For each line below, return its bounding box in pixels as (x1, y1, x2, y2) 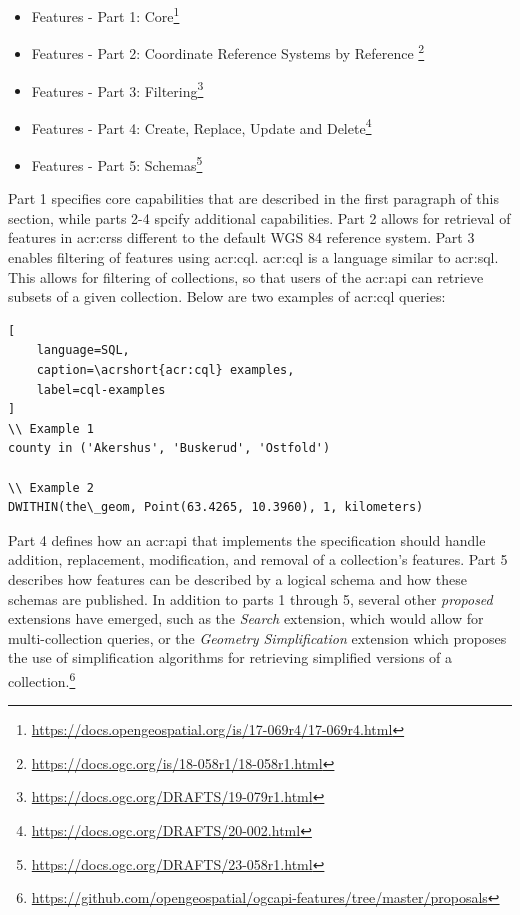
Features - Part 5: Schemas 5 (31, 152, 203, 175)
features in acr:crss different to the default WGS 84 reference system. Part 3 (8, 227, 475, 248)
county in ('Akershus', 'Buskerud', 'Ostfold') (8, 441, 331, 456)
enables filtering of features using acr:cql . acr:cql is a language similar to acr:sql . (8, 247, 499, 268)
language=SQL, (36, 343, 130, 358)
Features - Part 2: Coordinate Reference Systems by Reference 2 (31, 40, 425, 63)
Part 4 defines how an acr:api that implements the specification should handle (8, 529, 486, 550)
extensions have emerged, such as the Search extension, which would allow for (8, 608, 484, 629)
